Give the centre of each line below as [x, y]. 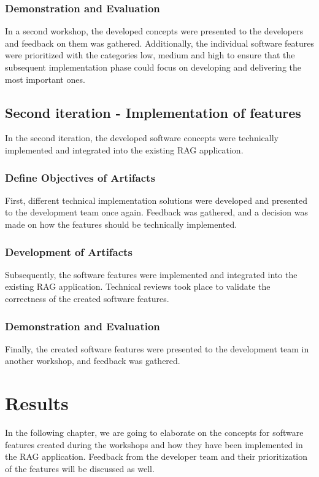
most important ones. [45, 79]
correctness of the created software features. [87, 298]
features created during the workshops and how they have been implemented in [154, 444]
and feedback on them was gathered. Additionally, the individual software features [159, 43]
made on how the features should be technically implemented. [121, 224]
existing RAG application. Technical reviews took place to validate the [138, 286]
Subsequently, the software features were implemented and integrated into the [151, 274]
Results [37, 403]
